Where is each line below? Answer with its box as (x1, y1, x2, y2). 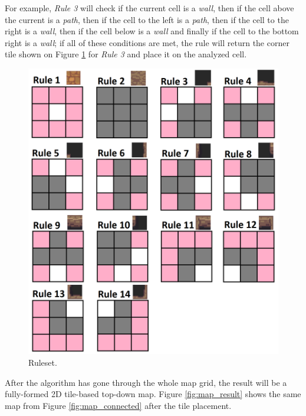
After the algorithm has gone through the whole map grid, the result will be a (5, 376, 287, 388)
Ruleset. (28, 356, 57, 369)
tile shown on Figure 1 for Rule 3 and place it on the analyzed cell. (5, 48, 247, 60)
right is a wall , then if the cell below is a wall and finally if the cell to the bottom (5, 25, 299, 37)
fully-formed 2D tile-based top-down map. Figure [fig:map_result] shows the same (5, 388, 301, 400)
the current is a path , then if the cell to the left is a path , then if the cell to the (5, 13, 289, 25)
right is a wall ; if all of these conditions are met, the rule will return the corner (5, 36, 289, 48)
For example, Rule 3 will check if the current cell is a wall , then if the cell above (5, 2, 294, 14)
